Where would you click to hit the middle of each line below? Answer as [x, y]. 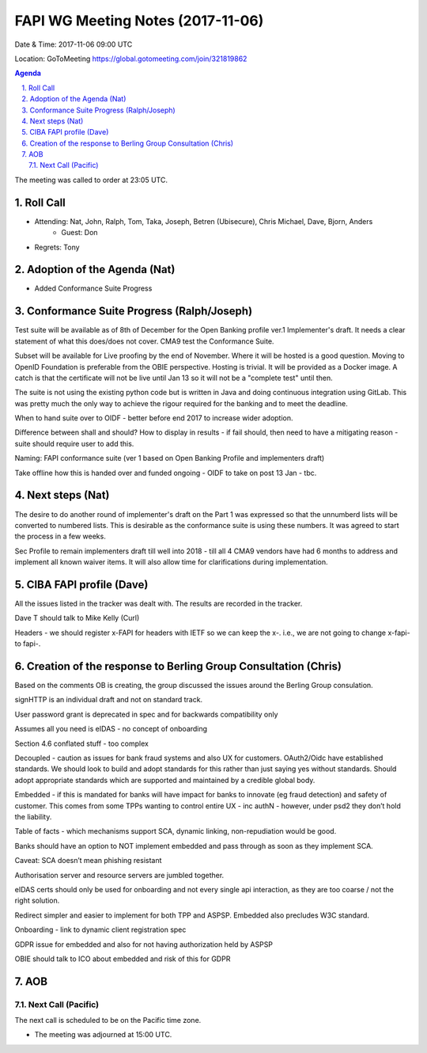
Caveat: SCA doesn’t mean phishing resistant [88, 861]
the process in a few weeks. [60, 536]
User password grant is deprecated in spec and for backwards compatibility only [146, 714]
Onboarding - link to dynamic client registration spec [100, 929]
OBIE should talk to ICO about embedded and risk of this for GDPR [123, 959]
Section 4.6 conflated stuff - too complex [82, 743]
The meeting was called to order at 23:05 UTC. [91, 180]
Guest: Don [79, 233]
